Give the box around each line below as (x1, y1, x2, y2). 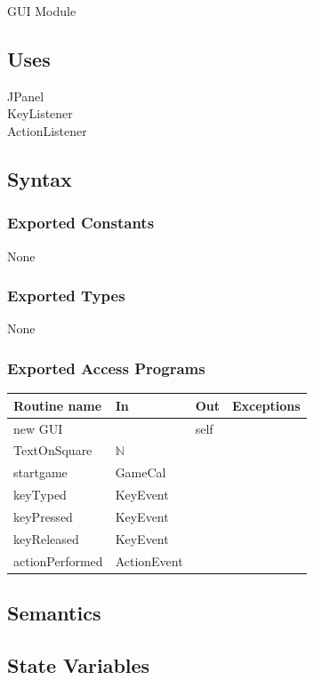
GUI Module (7, 2, 76, 20)
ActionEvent (115, 551, 183, 570)
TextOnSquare (13, 441, 93, 460)
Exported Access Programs (7, 356, 205, 379)
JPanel (7, 86, 44, 105)
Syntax (7, 164, 72, 192)
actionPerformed (13, 551, 103, 570)
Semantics (7, 599, 101, 627)
